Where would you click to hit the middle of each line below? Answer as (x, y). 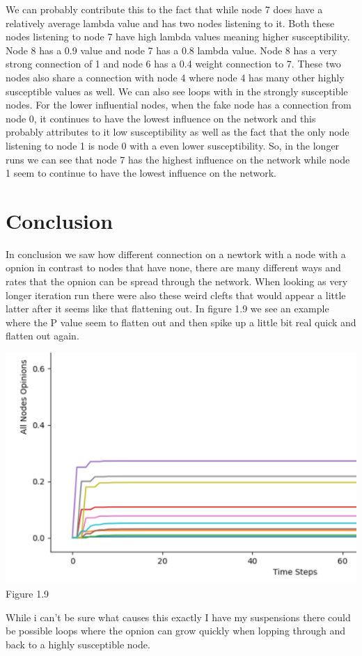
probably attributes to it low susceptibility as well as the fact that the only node (178, 132)
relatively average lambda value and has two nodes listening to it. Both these (170, 23)
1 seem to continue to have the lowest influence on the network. (141, 173)
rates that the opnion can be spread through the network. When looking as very (177, 281)
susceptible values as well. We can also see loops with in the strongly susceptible (177, 91)
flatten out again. (42, 336)
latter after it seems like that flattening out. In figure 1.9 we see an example (167, 309)
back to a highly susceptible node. (78, 644)
